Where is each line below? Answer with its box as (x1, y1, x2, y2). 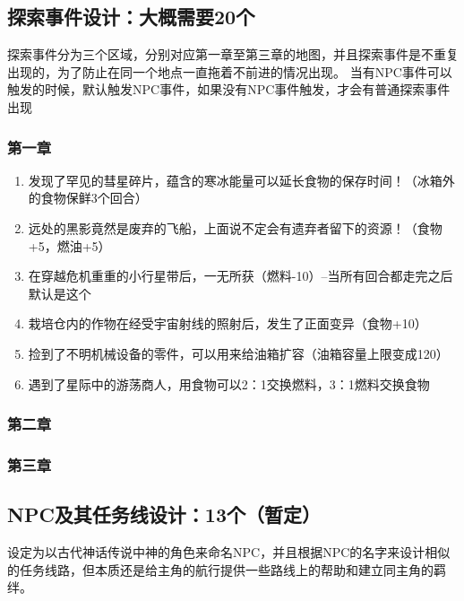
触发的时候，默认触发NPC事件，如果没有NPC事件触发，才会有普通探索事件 (7, 80, 451, 99)
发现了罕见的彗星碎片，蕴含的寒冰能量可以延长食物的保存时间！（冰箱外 (28, 170, 455, 189)
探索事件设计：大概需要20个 (7, 3, 255, 30)
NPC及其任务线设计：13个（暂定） (7, 501, 322, 528)
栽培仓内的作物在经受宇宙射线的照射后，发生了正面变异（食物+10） (28, 314, 427, 333)
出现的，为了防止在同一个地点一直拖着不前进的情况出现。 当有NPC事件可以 (7, 62, 452, 81)
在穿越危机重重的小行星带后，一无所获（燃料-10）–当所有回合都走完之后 (28, 266, 453, 285)
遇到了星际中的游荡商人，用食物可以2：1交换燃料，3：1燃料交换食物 (28, 374, 430, 393)
